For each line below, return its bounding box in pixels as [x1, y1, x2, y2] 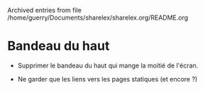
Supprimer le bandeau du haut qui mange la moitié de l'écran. [17, 61, 199, 70]
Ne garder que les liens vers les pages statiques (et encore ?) [17, 75, 198, 83]
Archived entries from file [7, 6, 82, 14]
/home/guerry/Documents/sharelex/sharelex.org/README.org [7, 13, 189, 22]
